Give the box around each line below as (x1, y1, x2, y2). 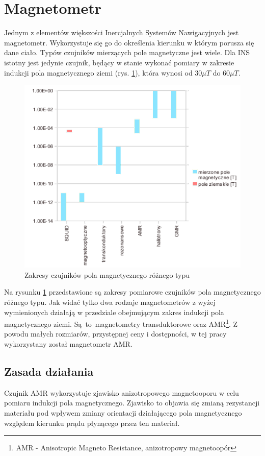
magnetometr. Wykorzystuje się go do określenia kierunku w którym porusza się (4, 37, 254, 47)
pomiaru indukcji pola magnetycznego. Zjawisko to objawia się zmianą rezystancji (4, 397, 260, 408)
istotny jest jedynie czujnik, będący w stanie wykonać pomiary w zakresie (4, 57, 234, 67)
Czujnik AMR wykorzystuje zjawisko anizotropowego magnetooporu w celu (4, 387, 239, 398)
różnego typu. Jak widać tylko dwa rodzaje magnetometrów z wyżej (4, 296, 216, 307)
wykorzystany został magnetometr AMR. (4, 338, 132, 349)
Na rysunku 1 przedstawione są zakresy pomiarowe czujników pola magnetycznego (4, 286, 261, 297)
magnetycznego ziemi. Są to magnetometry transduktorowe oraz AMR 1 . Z (4, 317, 238, 329)
